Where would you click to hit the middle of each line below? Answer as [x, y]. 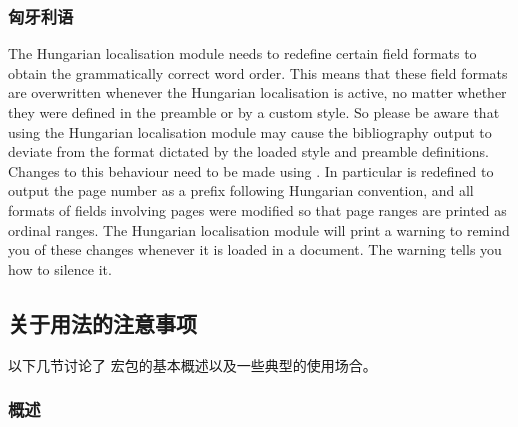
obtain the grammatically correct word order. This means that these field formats [258, 72]
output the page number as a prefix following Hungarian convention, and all [241, 190]
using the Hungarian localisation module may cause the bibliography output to [250, 131]
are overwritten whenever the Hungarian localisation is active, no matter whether [257, 92]
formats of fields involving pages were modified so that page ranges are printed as [257, 209]
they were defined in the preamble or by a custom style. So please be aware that [254, 112]
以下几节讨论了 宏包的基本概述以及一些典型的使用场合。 [192, 364]
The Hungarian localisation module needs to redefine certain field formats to [242, 53]
